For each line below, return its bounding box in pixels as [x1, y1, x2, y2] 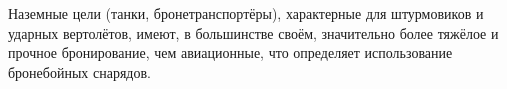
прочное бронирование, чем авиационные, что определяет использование [8, 42, 453, 63]
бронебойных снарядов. [8, 61, 151, 82]
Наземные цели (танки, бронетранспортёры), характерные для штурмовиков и [8, 3, 484, 23]
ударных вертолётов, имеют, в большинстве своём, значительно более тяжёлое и [8, 22, 499, 43]
